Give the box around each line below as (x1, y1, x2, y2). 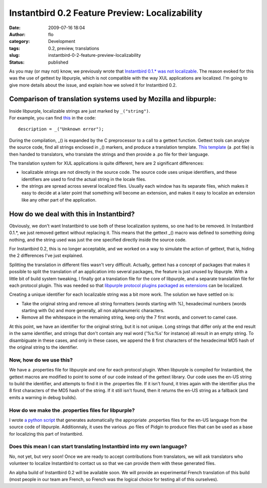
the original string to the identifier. (9, 344, 79, 350)
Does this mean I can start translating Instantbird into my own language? (9, 443, 187, 450)
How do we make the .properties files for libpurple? (9, 407, 135, 413)
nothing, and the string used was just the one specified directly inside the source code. (9, 237, 187, 243)
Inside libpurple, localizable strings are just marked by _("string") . (9, 108, 150, 114)
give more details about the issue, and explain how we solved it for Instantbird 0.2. (9, 82, 177, 88)
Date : (9, 25, 21, 31)
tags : (9, 45, 20, 51)
